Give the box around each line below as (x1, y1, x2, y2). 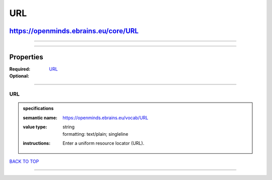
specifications (23, 106, 54, 112)
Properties (9, 53, 43, 61)
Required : (9, 66, 30, 72)
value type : (23, 124, 47, 130)
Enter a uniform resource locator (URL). (62, 140, 145, 146)
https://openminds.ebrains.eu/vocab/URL (62, 115, 149, 121)
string (62, 124, 75, 130)
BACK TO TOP (9, 158, 39, 164)
